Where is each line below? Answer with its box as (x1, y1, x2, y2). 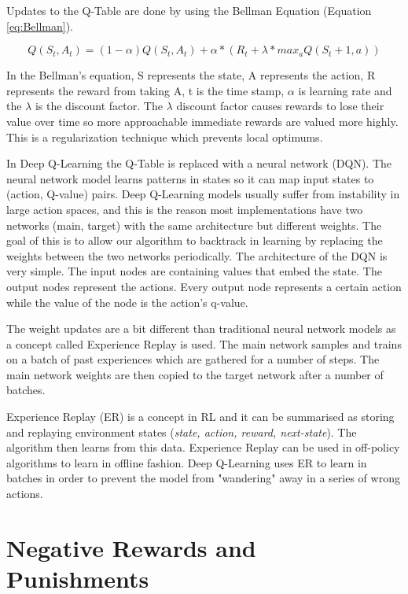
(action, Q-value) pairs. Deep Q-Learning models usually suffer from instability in (6, 186, 400, 202)
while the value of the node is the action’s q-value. (6, 293, 248, 310)
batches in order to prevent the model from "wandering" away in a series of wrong (6, 470, 400, 486)
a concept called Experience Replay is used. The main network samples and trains (6, 335, 402, 352)
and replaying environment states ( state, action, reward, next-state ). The (6, 423, 357, 440)
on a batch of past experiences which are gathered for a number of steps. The (6, 351, 380, 367)
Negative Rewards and (6, 531, 256, 563)
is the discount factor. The (35, 98, 163, 114)
